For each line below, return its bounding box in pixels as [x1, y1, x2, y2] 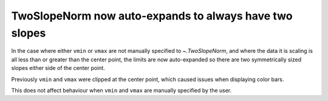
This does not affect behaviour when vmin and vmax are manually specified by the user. [11, 86, 232, 94]
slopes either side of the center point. [11, 64, 106, 72]
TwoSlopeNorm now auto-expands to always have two [11, 9, 293, 23]
